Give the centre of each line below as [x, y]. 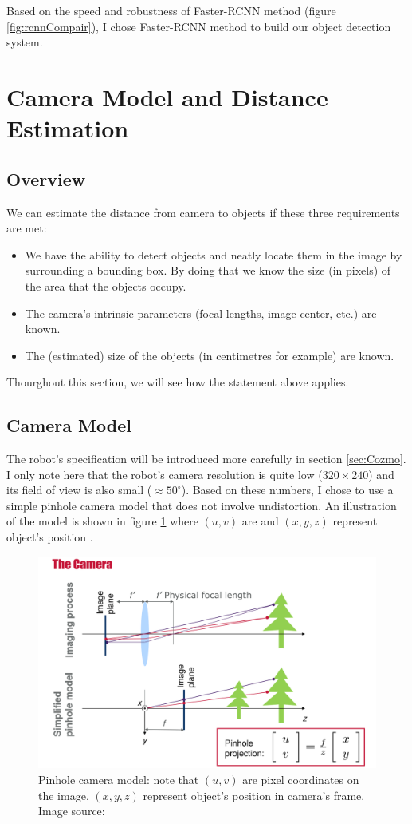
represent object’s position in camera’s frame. [254, 795]
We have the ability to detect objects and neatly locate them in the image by [214, 254]
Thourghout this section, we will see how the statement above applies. [178, 382]
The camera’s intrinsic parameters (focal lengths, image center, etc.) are [201, 313]
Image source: [72, 811]
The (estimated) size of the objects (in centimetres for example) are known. [210, 355]
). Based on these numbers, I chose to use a [287, 490]
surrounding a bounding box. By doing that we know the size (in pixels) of [208, 270]
